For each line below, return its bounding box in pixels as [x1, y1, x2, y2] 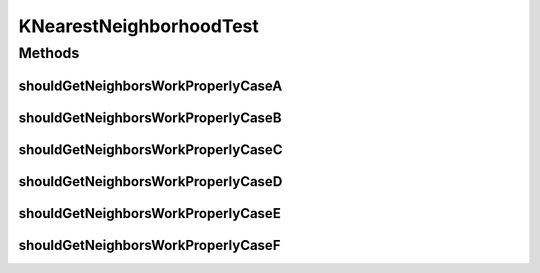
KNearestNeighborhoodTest [18, 15, 260, 37]
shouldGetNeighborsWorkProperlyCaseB [18, 109, 282, 126]
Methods [18, 44, 80, 62]
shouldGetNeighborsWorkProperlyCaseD [18, 173, 283, 190]
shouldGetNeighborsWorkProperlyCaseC [18, 141, 283, 158]
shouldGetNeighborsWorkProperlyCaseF [18, 236, 281, 254]
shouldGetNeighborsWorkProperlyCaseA [18, 77, 283, 94]
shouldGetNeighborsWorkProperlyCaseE [18, 205, 282, 222]
